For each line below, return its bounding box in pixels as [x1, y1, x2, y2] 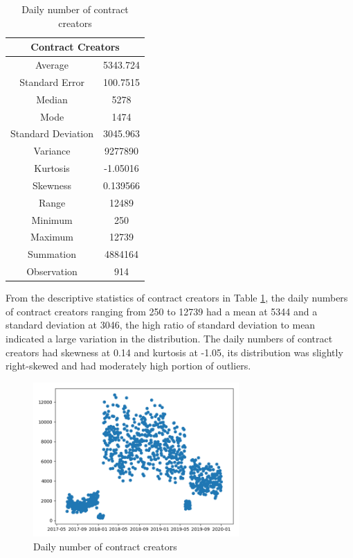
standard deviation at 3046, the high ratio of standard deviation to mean [6, 317, 316, 332]
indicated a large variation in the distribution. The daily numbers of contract [6, 331, 333, 346]
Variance [33, 143, 71, 158]
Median [36, 91, 68, 106]
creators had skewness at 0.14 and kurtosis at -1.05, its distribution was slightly [6, 345, 343, 359]
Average [35, 58, 69, 72]
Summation [28, 247, 77, 261]
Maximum [30, 229, 73, 244]
